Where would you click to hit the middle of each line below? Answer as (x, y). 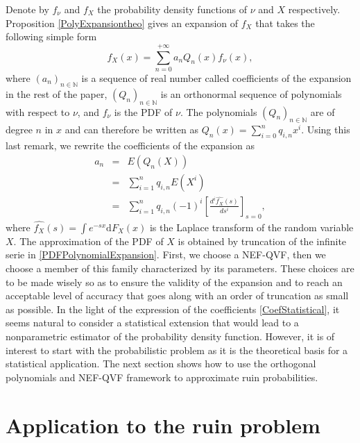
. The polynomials (218, 111)
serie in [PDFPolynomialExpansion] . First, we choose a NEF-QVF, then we (166, 254)
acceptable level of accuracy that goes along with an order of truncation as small (177, 295)
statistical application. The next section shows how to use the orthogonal (161, 363)
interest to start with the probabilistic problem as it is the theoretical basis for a (177, 350)
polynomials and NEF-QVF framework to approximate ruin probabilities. (162, 377)
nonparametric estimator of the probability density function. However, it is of (170, 336)
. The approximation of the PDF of (88, 241)
